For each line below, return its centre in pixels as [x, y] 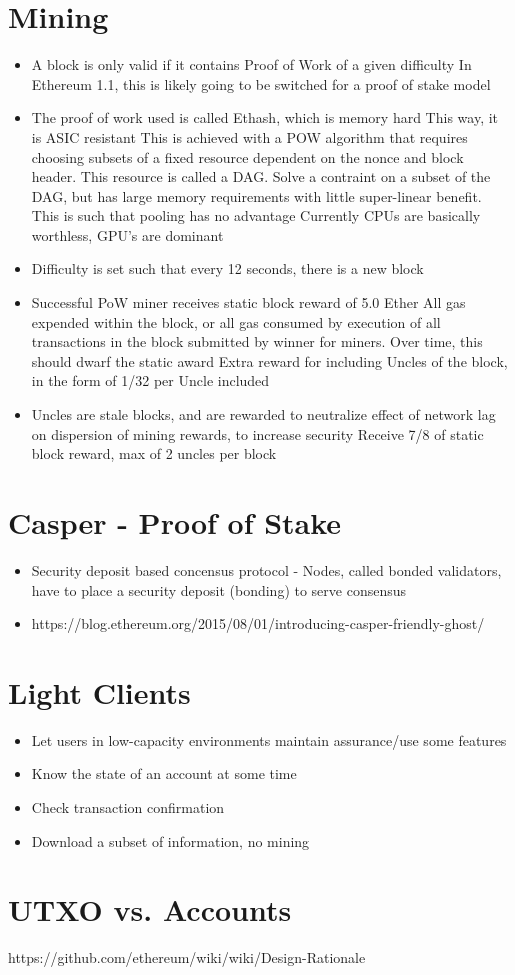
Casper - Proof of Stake [175, 522]
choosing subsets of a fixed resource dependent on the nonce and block [247, 156]
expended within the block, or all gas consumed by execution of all [236, 321]
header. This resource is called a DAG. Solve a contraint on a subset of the [261, 176]
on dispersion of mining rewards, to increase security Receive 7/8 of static [257, 433]
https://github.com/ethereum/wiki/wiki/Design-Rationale [187, 957]
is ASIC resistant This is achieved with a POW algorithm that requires [249, 136]
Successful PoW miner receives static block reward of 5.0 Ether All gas [248, 302]
